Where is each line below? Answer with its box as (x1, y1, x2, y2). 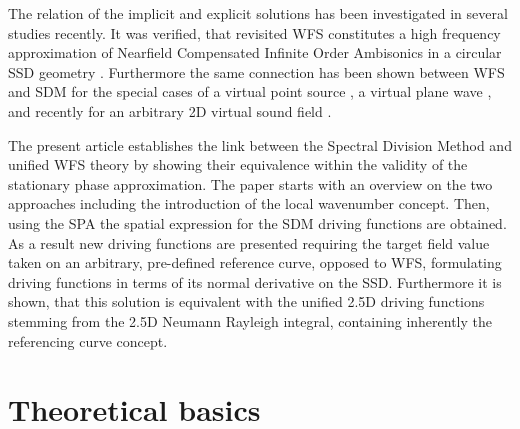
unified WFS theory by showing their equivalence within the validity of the (8, 154, 468, 175)
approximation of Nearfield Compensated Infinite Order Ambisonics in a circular (8, 42, 502, 63)
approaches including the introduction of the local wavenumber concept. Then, (8, 193, 490, 214)
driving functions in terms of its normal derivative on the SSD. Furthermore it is (8, 271, 502, 292)
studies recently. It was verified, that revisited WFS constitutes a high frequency (8, 22, 501, 43)
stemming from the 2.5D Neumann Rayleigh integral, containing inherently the (8, 310, 492, 331)
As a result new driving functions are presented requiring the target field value (8, 232, 490, 253)
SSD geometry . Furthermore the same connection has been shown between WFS (8, 61, 505, 82)
